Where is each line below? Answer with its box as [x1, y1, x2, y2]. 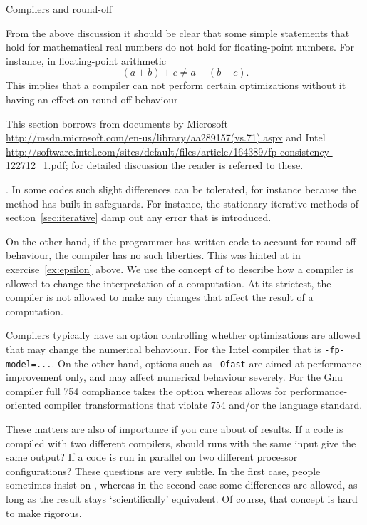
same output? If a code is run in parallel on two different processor [6, 449, 298, 464]
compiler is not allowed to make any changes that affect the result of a [6, 290, 314, 305]
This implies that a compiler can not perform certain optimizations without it [6, 78, 346, 93]
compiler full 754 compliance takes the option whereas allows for [6, 383, 287, 398]
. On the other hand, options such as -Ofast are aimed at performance [51, 355, 361, 370]
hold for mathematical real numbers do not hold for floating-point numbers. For [6, 39, 355, 54]
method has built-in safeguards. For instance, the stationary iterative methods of [6, 195, 359, 210]
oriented [6, 397, 41, 412]
